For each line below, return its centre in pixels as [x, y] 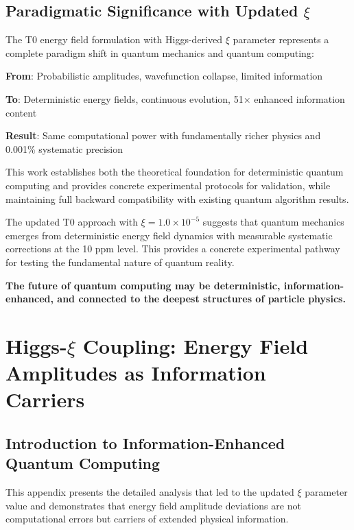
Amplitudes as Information [136, 373]
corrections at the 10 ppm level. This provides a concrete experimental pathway [173, 249]
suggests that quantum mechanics [273, 222]
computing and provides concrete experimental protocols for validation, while [168, 185]
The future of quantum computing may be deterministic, [143, 285]
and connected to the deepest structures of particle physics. [201, 299]
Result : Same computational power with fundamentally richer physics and [163, 135]
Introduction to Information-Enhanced [145, 443]
